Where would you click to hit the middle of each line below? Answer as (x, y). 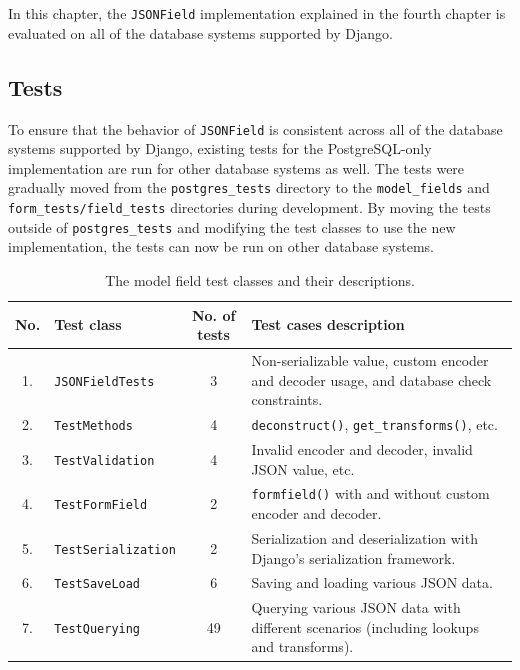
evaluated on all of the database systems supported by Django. (200, 32)
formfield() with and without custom (370, 493)
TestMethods (93, 426)
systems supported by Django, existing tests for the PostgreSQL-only (220, 148)
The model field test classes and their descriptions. (260, 280)
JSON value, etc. (303, 468)
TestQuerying (97, 628)
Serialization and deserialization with (364, 537)
